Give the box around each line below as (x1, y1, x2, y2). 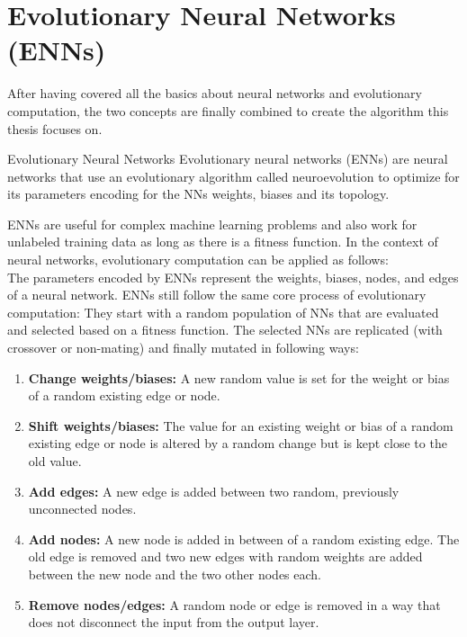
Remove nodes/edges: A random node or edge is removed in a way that (28, 595, 441, 614)
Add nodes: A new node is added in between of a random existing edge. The (28, 529, 460, 548)
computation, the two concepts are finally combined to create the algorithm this (7, 101, 449, 120)
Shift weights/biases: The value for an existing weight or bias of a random (28, 416, 454, 435)
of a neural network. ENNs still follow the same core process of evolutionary (7, 285, 427, 304)
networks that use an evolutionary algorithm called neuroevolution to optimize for (7, 166, 460, 185)
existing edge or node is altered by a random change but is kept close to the (28, 434, 447, 453)
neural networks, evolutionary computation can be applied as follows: (7, 250, 389, 269)
